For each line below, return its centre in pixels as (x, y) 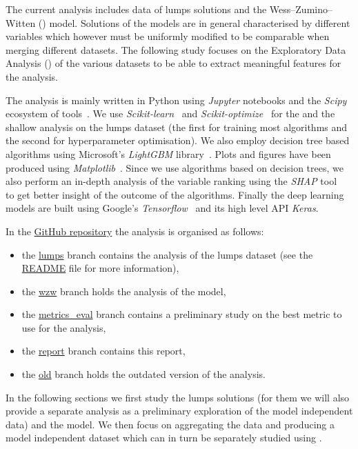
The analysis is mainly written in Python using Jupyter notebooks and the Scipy (176, 100)
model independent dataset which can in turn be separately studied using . (164, 438)
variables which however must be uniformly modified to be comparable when (168, 36)
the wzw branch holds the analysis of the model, (124, 291)
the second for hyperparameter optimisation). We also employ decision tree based (178, 140)
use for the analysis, (64, 327)
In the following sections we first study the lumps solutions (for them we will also (178, 397)
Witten (21, 22)
